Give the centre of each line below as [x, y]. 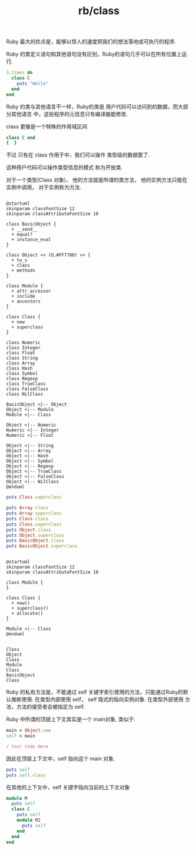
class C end [21, 137]
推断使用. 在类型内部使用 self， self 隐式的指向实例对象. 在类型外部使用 [97, 699]
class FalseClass [27, 389]
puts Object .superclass [35, 535]
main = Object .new [29, 731]
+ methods [23, 271]
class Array [21, 363]
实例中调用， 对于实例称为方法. [44, 187]
